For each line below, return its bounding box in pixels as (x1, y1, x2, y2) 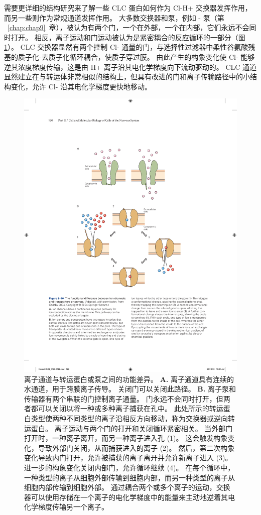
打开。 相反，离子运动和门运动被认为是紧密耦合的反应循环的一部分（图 (11, 32, 245, 42)
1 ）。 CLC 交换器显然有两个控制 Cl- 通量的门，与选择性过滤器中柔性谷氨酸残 (4, 42, 255, 52)
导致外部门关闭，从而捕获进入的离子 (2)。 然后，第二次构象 (38, 442, 235, 453)
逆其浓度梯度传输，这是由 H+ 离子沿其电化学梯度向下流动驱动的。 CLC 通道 (4, 61, 257, 72)
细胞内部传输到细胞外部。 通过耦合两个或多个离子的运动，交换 (24, 482, 230, 492)
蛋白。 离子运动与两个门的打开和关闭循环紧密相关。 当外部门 (31, 423, 233, 433)
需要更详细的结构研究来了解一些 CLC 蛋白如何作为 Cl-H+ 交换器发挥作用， (4, 3, 252, 13)
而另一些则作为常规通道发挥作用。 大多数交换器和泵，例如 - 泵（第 (4, 12, 224, 23)
